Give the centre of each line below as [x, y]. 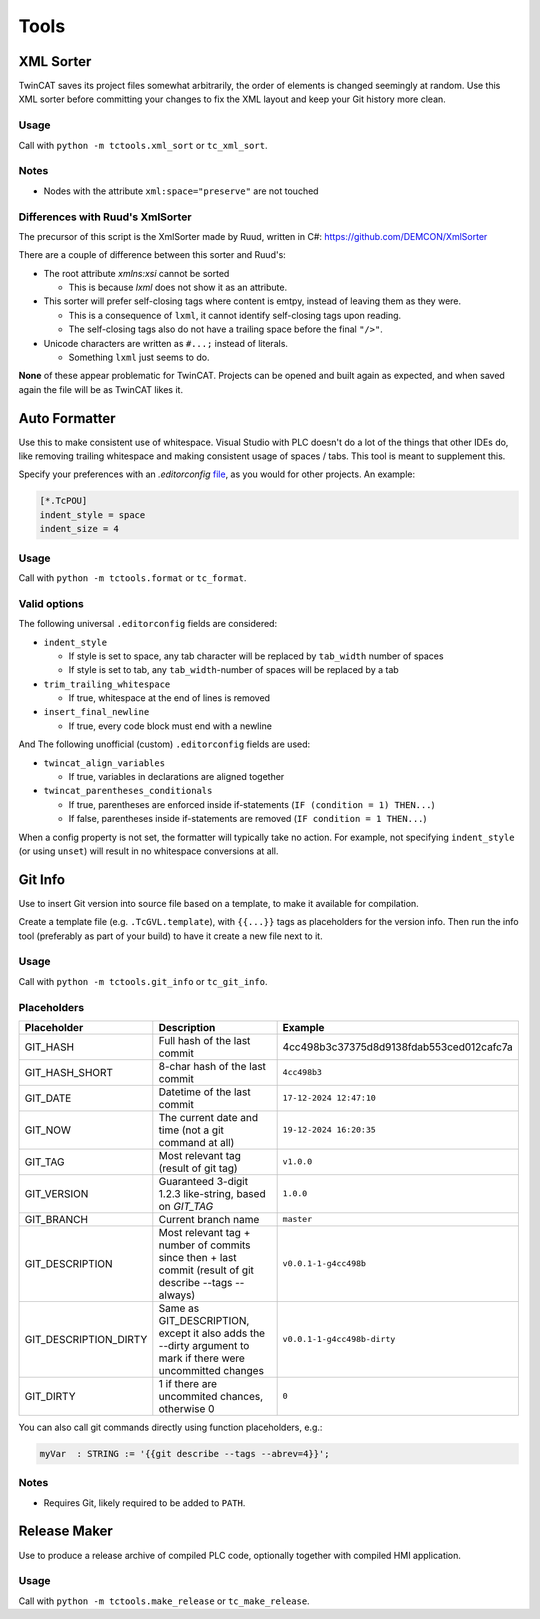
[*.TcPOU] [63, 501]
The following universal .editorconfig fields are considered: [148, 624]
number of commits [204, 1245]
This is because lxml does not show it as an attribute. [178, 287]
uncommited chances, [211, 1396]
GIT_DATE [48, 1098]
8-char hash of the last [212, 1066]
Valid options [51, 603]
